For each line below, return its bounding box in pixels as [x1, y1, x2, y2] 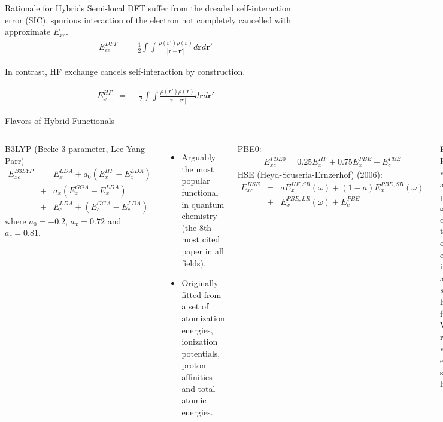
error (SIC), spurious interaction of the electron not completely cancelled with [5, 13, 291, 26]
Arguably [181, 151, 216, 163]
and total [181, 382, 216, 394]
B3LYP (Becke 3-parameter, [5, 142, 108, 155]
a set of [181, 300, 209, 312]
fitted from [181, 288, 221, 300]
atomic [181, 394, 207, 406]
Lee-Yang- [110, 142, 148, 155]
